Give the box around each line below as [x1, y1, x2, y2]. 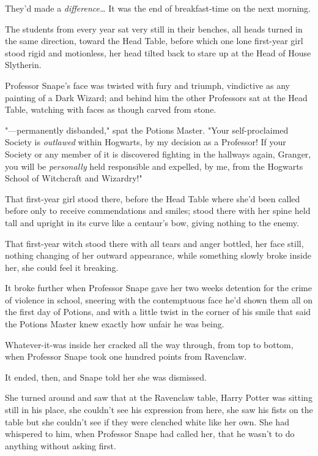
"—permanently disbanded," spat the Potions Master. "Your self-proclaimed [5, 123, 289, 136]
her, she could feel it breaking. [5, 260, 119, 273]
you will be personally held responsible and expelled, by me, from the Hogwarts [5, 159, 303, 172]
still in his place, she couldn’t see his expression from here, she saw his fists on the [5, 403, 313, 416]
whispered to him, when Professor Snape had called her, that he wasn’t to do [5, 427, 295, 440]
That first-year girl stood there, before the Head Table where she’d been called [5, 192, 300, 205]
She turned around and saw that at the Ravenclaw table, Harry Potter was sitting [5, 391, 312, 404]
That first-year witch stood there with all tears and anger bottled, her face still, [5, 237, 304, 249]
